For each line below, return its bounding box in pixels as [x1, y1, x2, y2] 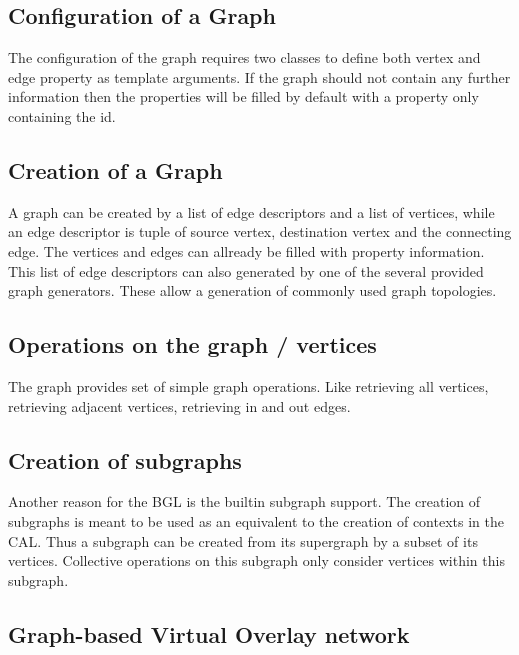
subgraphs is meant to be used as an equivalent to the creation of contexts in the [8, 510, 504, 531]
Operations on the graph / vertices [8, 329, 377, 360]
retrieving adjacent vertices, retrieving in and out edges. [8, 395, 351, 416]
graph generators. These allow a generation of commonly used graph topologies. [8, 280, 497, 301]
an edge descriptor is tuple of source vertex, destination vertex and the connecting [8, 221, 512, 242]
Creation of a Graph [8, 154, 223, 185]
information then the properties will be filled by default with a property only [8, 86, 479, 107]
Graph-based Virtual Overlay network [8, 618, 410, 649]
